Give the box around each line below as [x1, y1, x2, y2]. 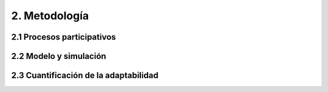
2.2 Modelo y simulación [11, 51, 106, 61]
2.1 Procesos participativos [11, 32, 117, 42]
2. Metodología [11, 9, 89, 22]
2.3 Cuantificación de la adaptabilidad [11, 70, 159, 81]
